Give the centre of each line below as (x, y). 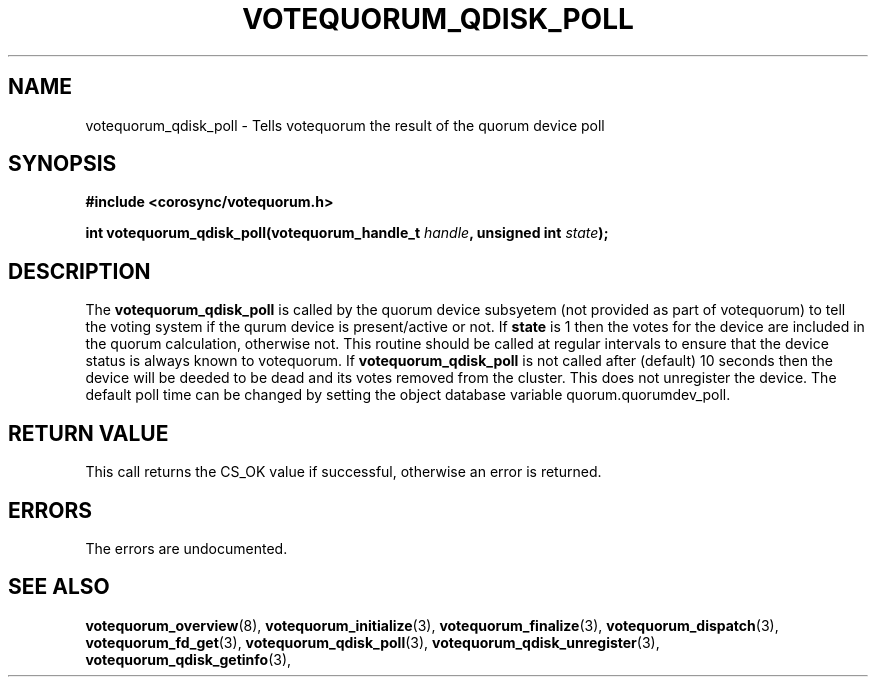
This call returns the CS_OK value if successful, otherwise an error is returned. (343, 472)
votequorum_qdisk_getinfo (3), (188, 659)
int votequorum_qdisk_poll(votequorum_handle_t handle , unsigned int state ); (347, 233)
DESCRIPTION (79, 271)
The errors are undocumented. (186, 548)
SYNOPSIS (62, 164)
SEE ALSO (59, 587)
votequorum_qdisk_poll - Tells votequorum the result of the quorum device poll (345, 125)
